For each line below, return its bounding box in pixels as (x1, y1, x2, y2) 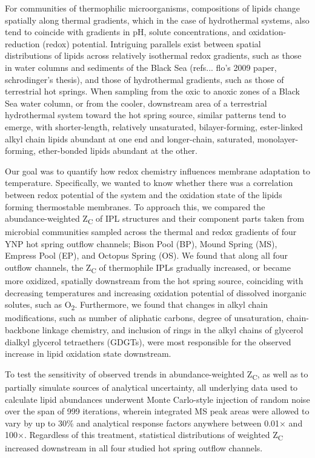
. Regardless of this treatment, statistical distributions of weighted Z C (24, 428, 283, 443)
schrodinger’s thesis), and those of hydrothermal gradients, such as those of (5, 73, 284, 85)
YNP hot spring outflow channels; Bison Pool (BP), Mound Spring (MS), (5, 237, 277, 250)
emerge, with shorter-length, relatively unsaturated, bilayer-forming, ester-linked (5, 120, 303, 133)
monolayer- (257, 132, 299, 145)
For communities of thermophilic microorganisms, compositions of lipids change (5, 2, 300, 14)
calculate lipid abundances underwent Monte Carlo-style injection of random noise (5, 393, 310, 405)
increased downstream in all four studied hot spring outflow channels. (5, 442, 263, 454)
